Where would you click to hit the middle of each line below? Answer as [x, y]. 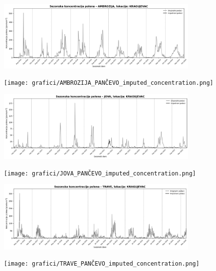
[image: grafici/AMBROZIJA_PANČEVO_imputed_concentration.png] [109, 83]
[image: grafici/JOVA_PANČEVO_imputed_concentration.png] [100, 173]
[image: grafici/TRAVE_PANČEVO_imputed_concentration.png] [102, 264]
